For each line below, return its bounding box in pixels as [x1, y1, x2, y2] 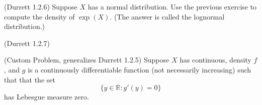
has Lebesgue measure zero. [4, 91, 89, 102]
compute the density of [4, 11, 75, 21]
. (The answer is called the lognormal [110, 11, 225, 21]
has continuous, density [180, 54, 251, 65]
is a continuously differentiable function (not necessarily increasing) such [28, 64, 251, 74]
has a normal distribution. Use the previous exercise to [88, 1, 257, 11]
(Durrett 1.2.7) [4, 37, 50, 48]
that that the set [4, 74, 55, 84]
